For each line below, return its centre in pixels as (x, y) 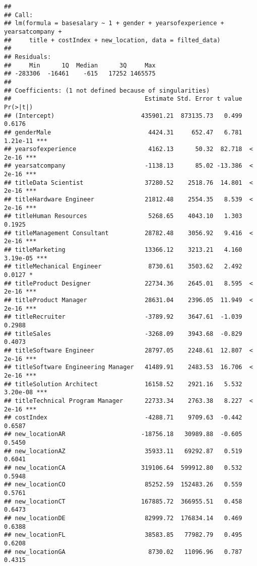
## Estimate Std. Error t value (123, 99)
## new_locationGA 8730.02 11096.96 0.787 (123, 552)
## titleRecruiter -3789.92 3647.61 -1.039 (123, 317)
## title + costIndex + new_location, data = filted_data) (112, 40)
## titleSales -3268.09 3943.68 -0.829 (123, 334)
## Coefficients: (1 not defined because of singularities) (107, 90)
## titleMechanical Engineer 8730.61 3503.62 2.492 (123, 267)
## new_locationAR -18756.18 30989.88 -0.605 (123, 434)
